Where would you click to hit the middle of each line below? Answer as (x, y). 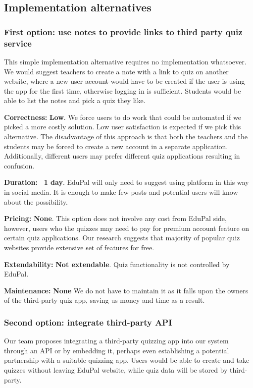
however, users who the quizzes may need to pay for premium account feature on (127, 228)
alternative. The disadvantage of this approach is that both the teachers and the (126, 137)
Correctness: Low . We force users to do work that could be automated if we (123, 117)
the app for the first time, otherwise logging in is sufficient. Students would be (123, 90)
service (18, 43)
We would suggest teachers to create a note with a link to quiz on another (116, 71)
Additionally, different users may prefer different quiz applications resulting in (122, 156)
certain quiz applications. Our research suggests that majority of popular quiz (122, 238)
